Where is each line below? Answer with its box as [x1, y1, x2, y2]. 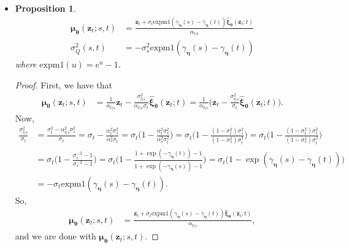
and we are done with [15, 230, 96, 242]
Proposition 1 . [15, 2, 76, 14]
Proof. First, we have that [15, 79, 112, 91]
